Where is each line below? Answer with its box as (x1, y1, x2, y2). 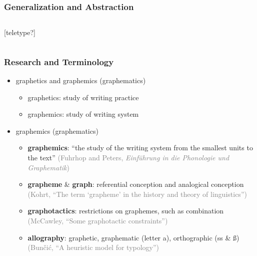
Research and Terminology (4, 55, 114, 68)
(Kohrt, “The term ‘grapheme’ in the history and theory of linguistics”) (27, 188, 247, 199)
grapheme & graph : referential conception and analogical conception (27, 179, 244, 189)
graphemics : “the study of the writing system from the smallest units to (27, 142, 253, 153)
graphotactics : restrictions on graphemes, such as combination (27, 205, 224, 216)
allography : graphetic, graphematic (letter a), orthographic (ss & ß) (27, 232, 239, 242)
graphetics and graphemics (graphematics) (15, 75, 146, 86)
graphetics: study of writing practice (27, 92, 139, 102)
